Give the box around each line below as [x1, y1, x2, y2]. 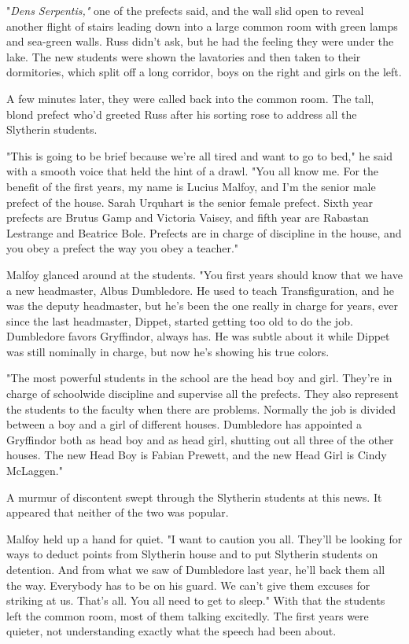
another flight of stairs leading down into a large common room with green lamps [6, 17, 398, 34]
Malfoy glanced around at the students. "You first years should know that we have [6, 266, 403, 282]
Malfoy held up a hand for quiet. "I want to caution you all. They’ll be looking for [6, 530, 403, 546]
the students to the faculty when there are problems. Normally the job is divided [6, 400, 396, 417]
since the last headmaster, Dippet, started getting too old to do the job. [6, 312, 353, 329]
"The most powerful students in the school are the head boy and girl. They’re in [6, 370, 392, 386]
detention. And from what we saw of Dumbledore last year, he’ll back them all [6, 561, 385, 577]
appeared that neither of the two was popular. [6, 504, 229, 521]
